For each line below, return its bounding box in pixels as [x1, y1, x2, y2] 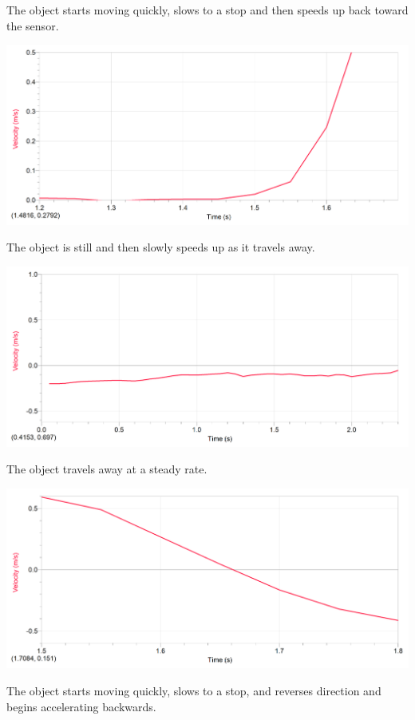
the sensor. [6, 17, 59, 34]
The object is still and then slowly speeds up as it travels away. [6, 239, 315, 255]
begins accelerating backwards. [6, 698, 156, 714]
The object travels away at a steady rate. [6, 461, 207, 477]
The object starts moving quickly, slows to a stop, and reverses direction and [6, 682, 381, 699]
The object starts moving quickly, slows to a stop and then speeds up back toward [6, 2, 409, 18]
